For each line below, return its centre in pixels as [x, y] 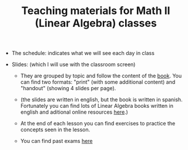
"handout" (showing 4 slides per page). [68, 88]
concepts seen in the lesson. [55, 129]
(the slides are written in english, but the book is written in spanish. [102, 100]
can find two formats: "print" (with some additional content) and [98, 82]
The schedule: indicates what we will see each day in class [83, 53]
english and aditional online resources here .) [74, 112]
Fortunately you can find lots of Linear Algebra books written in [97, 106]
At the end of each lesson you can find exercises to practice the [98, 124]
